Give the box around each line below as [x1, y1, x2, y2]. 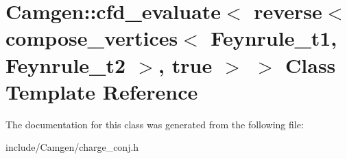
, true [158, 50, 213, 78]
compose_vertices [5, 24, 178, 52]
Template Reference [5, 77, 198, 105]
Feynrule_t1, [211, 24, 337, 52]
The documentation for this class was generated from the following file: [5, 117, 304, 131]
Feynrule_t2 [5, 50, 126, 78]
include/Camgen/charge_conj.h [5, 140, 139, 154]
